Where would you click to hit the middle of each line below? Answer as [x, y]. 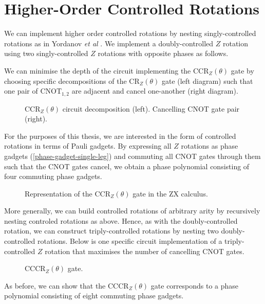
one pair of [21, 91]
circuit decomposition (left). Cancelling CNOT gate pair [151, 108]
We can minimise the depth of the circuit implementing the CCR [107, 70]
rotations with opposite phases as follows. [163, 53]
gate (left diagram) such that [207, 81]
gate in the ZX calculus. [170, 193]
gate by [242, 70]
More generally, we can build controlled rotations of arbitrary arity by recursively [132, 211]
